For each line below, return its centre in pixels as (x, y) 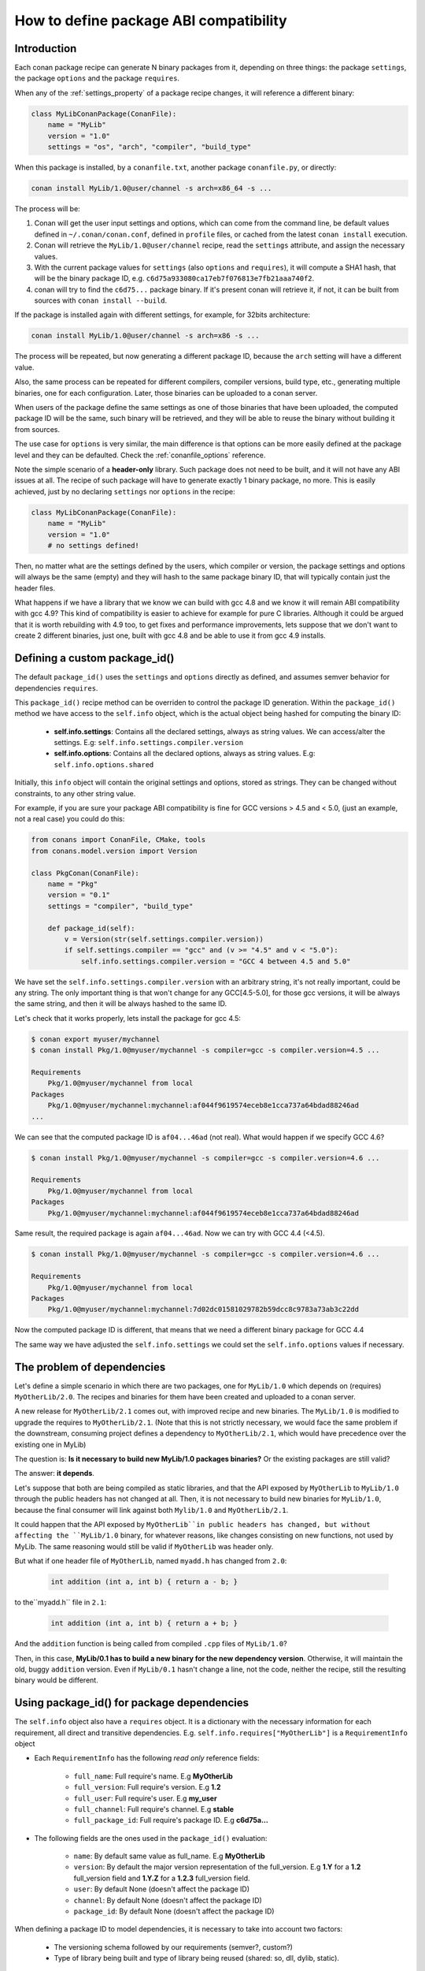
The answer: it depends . (54, 1474)
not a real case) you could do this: (70, 819)
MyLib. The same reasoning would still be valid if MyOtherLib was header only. (144, 1546)
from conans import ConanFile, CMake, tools (118, 840)
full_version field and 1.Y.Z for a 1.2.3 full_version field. (162, 1878)
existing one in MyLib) (50, 1444)
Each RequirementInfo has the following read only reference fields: (147, 1758)
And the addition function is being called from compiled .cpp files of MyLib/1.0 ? (151, 1644)
